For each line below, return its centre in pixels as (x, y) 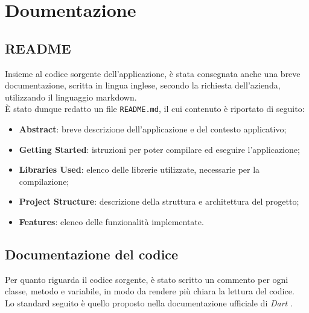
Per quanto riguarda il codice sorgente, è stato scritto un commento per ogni (147, 279)
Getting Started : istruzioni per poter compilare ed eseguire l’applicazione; (159, 149)
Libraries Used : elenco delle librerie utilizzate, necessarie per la (139, 169)
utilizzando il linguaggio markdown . (71, 97)
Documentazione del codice (92, 254)
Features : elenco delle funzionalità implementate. (111, 221)
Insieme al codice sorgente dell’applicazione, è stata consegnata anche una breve (153, 73)
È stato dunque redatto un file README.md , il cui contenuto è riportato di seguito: (155, 109)
